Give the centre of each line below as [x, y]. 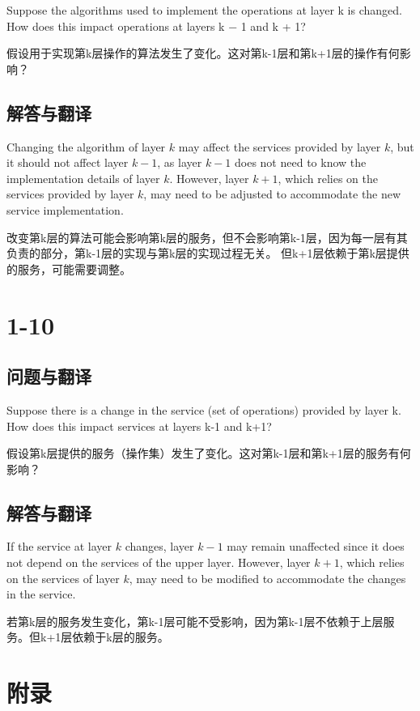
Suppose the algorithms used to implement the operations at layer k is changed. [204, 10]
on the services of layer [63, 578]
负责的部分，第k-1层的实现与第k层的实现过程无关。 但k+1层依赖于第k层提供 [208, 253]
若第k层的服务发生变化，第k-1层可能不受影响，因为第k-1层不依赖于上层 [195, 621]
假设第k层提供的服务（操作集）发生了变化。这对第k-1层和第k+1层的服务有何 [209, 453]
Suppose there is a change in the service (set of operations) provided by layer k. [204, 409]
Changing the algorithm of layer [86, 146]
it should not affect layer [68, 162]
